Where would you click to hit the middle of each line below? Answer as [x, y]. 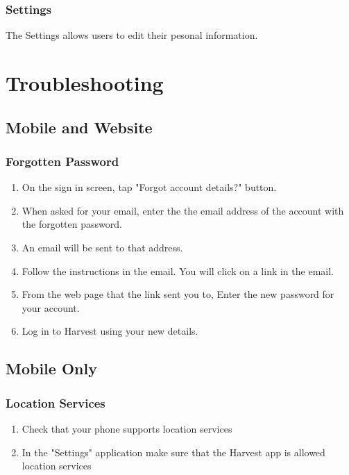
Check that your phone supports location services [127, 428]
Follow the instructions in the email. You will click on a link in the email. [178, 270]
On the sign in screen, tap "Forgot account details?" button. [149, 187]
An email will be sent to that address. [102, 247]
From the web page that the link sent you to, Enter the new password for [178, 294]
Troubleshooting [85, 83]
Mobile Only [51, 368]
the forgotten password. [72, 224]
